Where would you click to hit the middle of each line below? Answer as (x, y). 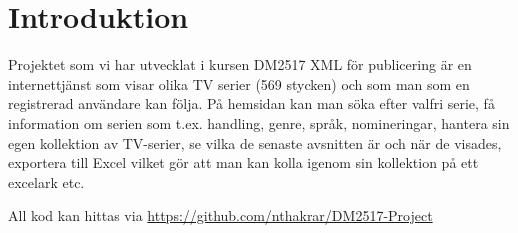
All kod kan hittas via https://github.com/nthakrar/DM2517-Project (220, 215)
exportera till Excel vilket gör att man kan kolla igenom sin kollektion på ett (243, 162)
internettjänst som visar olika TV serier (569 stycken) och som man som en (239, 83)
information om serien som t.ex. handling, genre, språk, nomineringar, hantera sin (259, 122)
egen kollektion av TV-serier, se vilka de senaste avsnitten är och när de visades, (255, 142)
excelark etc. (46, 181)
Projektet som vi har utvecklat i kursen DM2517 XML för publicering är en (240, 64)
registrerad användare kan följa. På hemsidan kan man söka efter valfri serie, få (251, 103)
